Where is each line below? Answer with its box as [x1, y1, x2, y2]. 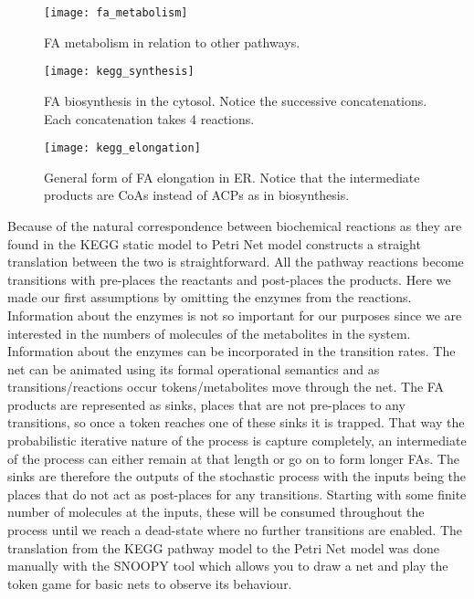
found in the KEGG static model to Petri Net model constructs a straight [7, 234, 421, 253]
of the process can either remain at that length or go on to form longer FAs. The [7, 448, 459, 468]
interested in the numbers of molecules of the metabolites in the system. [7, 323, 411, 342]
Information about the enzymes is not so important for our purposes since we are [7, 305, 462, 324]
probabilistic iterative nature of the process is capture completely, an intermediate [7, 431, 467, 450]
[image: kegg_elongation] [44, 142, 201, 155]
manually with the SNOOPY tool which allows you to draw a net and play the [7, 556, 448, 575]
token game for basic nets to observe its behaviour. [7, 573, 292, 593]
